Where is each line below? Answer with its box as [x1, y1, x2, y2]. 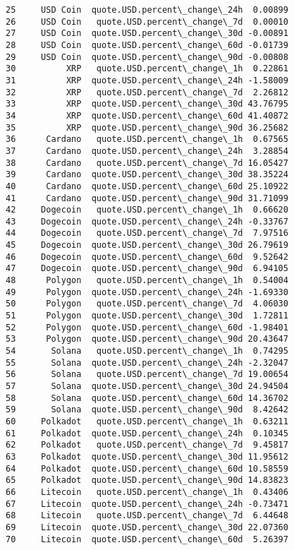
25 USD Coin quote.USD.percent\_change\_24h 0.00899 [6, 5, 288, 15]
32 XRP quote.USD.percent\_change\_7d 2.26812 [6, 87, 288, 97]
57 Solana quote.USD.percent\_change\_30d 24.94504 [6, 381, 288, 391]
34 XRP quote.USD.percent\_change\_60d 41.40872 [6, 110, 288, 121]
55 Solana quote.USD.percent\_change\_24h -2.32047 [6, 357, 288, 368]
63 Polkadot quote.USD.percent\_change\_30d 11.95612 [6, 451, 288, 462]
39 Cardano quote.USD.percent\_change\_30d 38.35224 [6, 169, 288, 180]
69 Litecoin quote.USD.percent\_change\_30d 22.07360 [6, 522, 288, 532]
